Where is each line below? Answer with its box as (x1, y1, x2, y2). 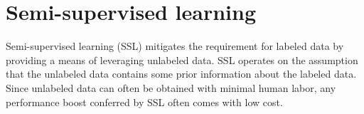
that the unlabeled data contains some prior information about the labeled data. (6, 66, 357, 81)
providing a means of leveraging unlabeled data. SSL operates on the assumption (6, 52, 358, 67)
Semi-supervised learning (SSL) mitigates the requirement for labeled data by (6, 38, 344, 53)
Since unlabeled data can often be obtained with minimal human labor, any (6, 80, 336, 95)
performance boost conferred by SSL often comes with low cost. (6, 94, 283, 109)
